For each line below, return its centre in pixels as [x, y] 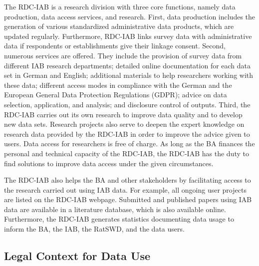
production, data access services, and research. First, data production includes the [130, 16]
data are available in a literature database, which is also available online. [115, 209]
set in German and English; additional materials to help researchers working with [129, 75]
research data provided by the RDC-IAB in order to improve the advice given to [127, 133]
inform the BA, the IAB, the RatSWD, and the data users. [94, 229]
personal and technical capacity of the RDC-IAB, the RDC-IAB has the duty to [127, 153]
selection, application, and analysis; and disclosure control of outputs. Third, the [127, 104]
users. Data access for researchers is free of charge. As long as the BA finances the [129, 143]
